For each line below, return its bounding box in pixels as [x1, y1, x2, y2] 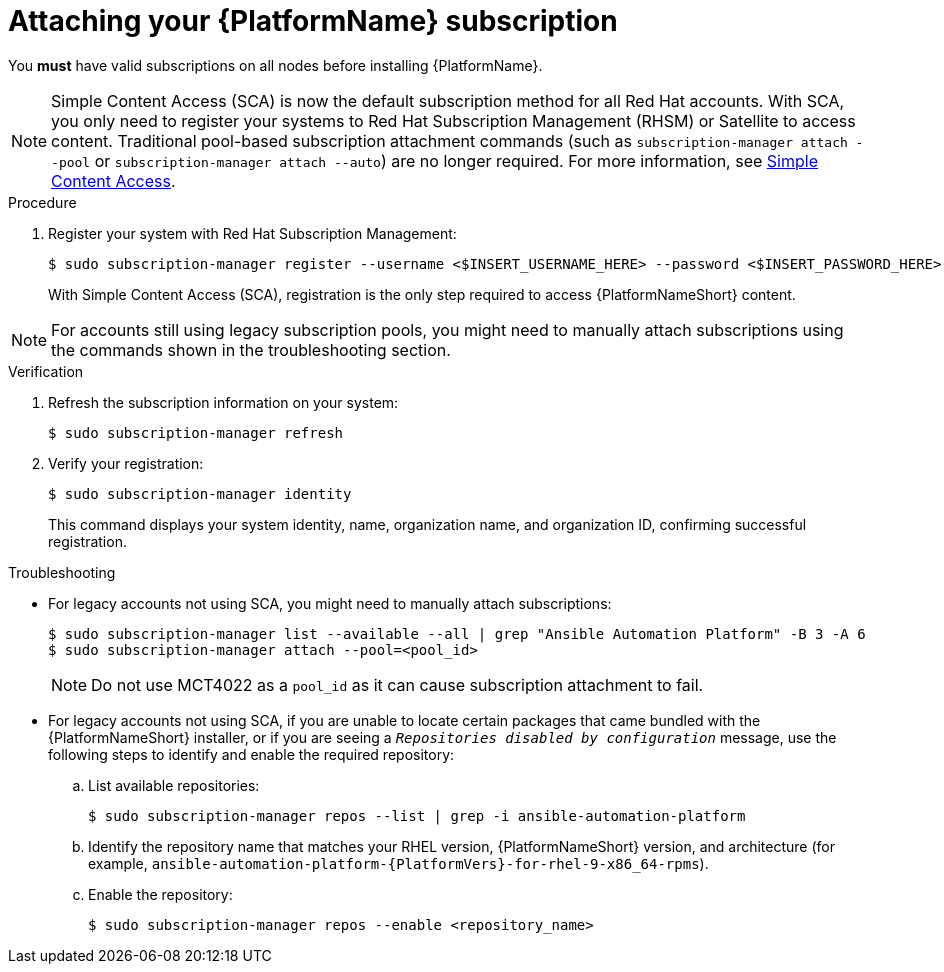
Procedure [8, 193, 77, 211]
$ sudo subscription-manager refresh [48, 424, 344, 441]
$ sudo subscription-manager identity [48, 485, 352, 502]
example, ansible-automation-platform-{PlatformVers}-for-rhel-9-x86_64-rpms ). [88, 854, 709, 872]
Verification [8, 362, 84, 380]
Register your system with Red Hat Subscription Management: [48, 224, 457, 242]
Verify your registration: [48, 454, 204, 472]
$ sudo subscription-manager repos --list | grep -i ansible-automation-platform [88, 807, 746, 824]
